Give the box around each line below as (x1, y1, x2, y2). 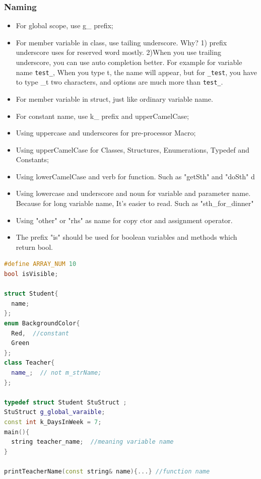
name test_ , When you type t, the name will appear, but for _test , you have (16, 66, 257, 77)
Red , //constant (11, 329, 69, 337)
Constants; (16, 154, 49, 165)
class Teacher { (4, 359, 55, 367)
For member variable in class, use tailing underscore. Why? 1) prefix (16, 37, 227, 47)
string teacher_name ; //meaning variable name (11, 438, 174, 446)
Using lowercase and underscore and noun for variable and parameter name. (16, 188, 251, 198)
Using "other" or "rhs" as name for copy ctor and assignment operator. (16, 215, 233, 225)
